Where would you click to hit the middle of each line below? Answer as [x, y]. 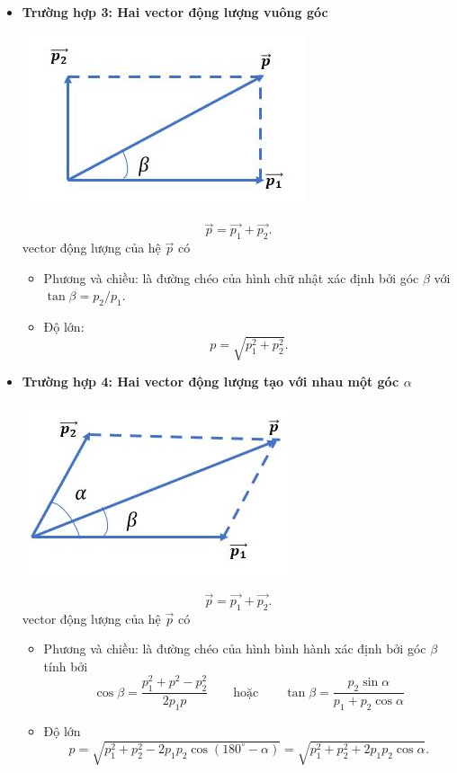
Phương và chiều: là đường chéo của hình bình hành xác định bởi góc [235, 649]
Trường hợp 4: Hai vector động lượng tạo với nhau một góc [211, 382]
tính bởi [66, 666]
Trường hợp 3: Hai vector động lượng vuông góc [175, 12]
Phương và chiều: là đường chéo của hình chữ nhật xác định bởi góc [231, 277]
